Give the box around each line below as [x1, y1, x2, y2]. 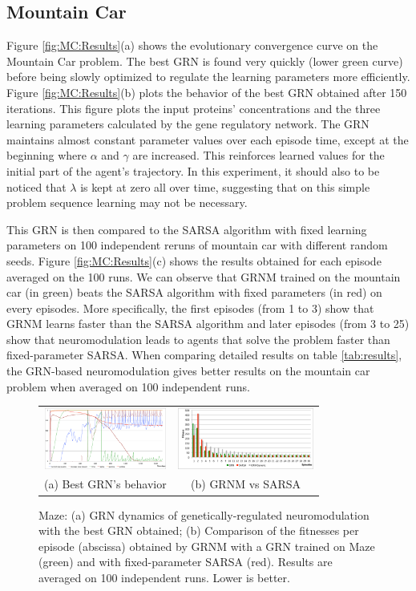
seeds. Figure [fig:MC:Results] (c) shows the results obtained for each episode [6, 252, 382, 269]
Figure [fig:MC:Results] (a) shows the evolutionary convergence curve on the [6, 37, 378, 54]
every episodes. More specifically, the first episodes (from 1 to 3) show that [6, 299, 374, 316]
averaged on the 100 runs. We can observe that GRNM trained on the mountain [6, 268, 401, 285]
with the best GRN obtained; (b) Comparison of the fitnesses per [38, 522, 359, 539]
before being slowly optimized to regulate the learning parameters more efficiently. [6, 68, 410, 85]
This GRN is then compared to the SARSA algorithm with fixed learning [6, 221, 367, 237]
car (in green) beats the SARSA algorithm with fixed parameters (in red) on [6, 284, 382, 301]
